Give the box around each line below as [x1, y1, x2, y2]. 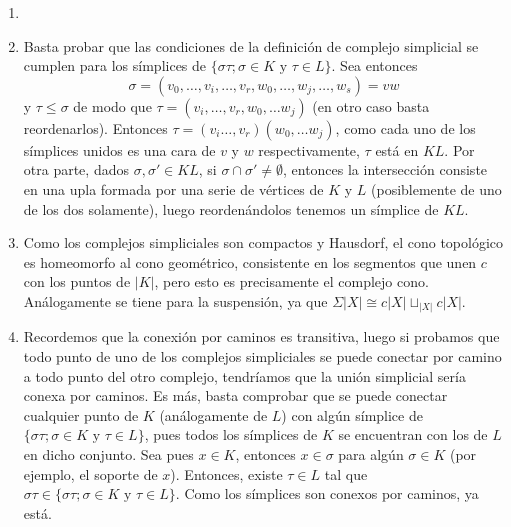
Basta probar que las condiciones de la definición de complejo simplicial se [23, 35, 479, 56]
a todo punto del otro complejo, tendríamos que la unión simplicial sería [23, 365, 466, 386]
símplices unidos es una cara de [23, 139, 216, 160]
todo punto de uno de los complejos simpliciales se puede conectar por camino [23, 346, 502, 367]
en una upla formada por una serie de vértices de [23, 178, 324, 199]
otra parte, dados [23, 159, 129, 180]
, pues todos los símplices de [144, 424, 318, 445]
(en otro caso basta [312, 95, 430, 116]
